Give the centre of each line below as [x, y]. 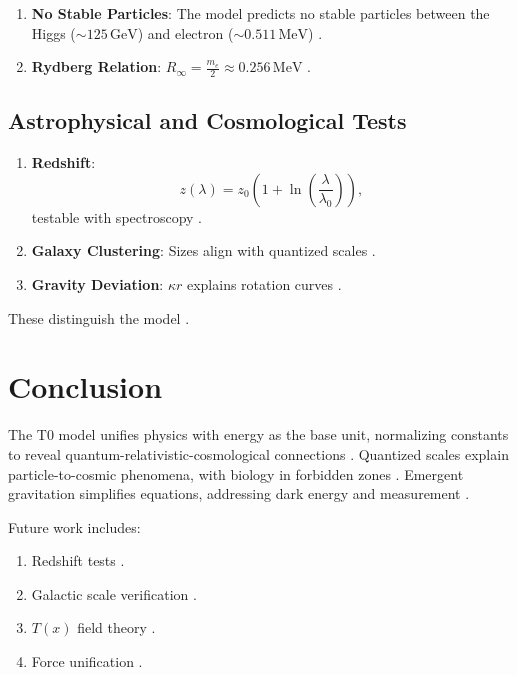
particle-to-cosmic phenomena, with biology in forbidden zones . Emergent [236, 473]
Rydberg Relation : [96, 66]
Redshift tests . [78, 560]
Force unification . [87, 661]
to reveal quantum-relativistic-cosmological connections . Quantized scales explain [258, 453]
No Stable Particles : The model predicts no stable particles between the [260, 13]
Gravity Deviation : [97, 284]
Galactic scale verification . [114, 593]
